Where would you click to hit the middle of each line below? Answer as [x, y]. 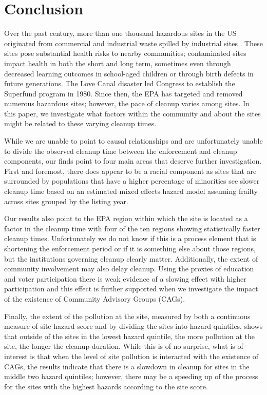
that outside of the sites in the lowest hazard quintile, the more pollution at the [130, 336]
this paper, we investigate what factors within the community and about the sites [132, 113]
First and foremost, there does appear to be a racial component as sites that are [130, 171]
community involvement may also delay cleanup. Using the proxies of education [129, 269]
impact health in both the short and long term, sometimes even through [118, 63]
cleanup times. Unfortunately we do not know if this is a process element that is [130, 238]
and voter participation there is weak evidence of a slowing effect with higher [125, 278]
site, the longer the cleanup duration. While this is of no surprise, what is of [124, 346]
